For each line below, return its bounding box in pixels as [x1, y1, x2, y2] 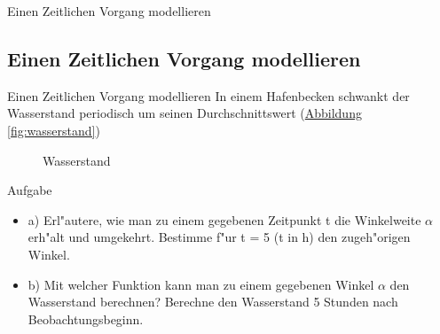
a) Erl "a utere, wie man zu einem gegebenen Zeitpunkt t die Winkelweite [27, 210, 421, 229]
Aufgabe [7, 181, 52, 199]
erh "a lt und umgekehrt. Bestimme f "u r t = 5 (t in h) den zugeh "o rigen [27, 228, 411, 246]
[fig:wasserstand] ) [7, 120, 100, 139]
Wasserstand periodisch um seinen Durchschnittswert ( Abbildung [7, 104, 362, 122]
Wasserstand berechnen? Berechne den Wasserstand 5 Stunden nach [27, 292, 398, 311]
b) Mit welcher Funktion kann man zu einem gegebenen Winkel [27, 275, 374, 293]
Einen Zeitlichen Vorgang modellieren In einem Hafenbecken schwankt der [7, 86, 410, 105]
